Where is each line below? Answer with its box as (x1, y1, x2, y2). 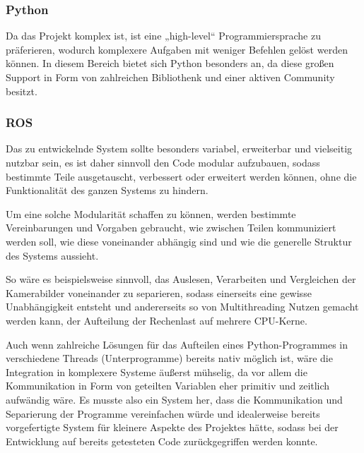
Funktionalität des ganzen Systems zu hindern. (6, 183, 209, 198)
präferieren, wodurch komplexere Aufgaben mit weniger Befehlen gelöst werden (6, 42, 348, 56)
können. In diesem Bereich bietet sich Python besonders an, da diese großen (6, 56, 334, 71)
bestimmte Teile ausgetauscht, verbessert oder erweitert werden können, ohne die (6, 169, 357, 183)
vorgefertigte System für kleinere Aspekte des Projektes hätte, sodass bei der (6, 420, 339, 435)
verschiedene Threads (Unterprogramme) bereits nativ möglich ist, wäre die (6, 351, 333, 366)
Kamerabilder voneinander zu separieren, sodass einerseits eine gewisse (6, 285, 312, 300)
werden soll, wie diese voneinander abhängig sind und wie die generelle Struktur (6, 234, 352, 248)
